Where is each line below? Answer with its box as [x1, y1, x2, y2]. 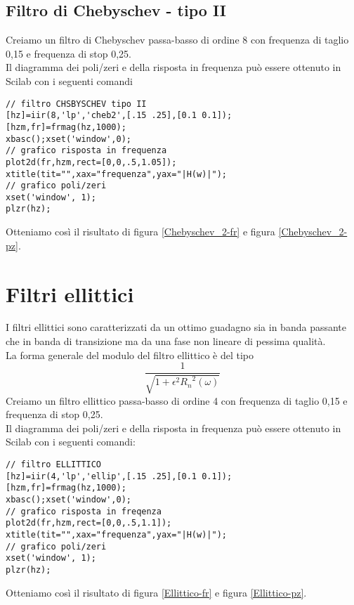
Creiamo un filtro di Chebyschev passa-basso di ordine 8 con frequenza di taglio [6, 32, 349, 47]
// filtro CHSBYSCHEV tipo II [6, 98, 147, 109]
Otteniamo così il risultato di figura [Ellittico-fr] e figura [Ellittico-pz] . [6, 585, 307, 599]
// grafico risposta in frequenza [6, 145, 167, 156]
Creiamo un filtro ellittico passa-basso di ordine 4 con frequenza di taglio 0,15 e [6, 393, 348, 408]
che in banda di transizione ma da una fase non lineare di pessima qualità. [6, 334, 326, 349]
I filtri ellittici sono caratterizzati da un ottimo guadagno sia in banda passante [6, 320, 347, 334]
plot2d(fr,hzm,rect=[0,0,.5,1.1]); [6, 518, 172, 528]
